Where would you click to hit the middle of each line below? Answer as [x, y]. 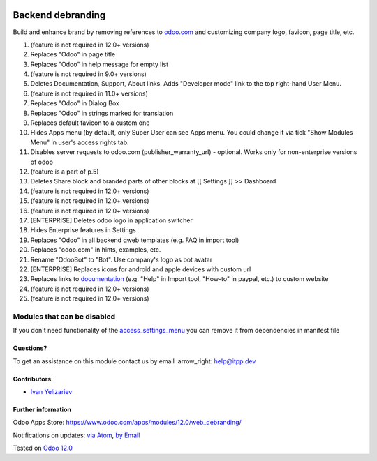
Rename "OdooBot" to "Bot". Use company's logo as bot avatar [121, 259]
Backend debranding [59, 15]
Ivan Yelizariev [51, 391]
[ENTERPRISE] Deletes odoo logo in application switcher [112, 220]
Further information [42, 409]
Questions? [30, 348]
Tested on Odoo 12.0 [43, 448]
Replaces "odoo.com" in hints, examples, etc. [96, 250]
